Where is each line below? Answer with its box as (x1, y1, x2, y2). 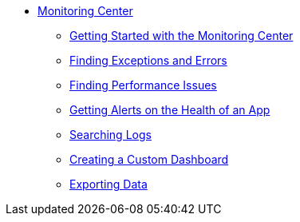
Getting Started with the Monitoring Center (69, 29, 294, 42)
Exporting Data (69, 177, 148, 191)
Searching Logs (69, 128, 152, 141)
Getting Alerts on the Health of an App (69, 103, 270, 117)
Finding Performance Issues (69, 78, 217, 92)
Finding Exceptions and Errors (69, 54, 227, 67)
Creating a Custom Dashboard (69, 153, 229, 166)
